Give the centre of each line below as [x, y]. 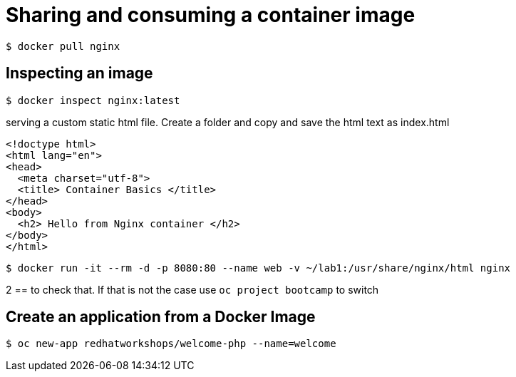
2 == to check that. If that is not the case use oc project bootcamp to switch [192, 289]
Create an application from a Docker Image [161, 317]
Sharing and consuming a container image [211, 15]
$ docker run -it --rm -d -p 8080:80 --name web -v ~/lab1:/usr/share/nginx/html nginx [258, 268]
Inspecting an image [79, 73]
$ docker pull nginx [63, 46]
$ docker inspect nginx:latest [93, 100]
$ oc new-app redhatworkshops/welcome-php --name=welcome [171, 344]
